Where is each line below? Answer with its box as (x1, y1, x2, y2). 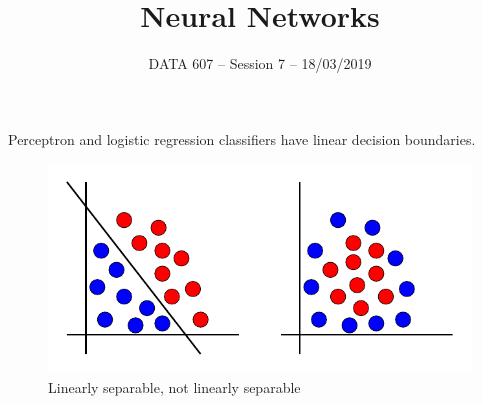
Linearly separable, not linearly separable (48, 376, 301, 397)
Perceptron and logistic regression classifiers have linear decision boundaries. (8, 128, 476, 149)
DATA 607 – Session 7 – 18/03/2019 (148, 53, 372, 74)
